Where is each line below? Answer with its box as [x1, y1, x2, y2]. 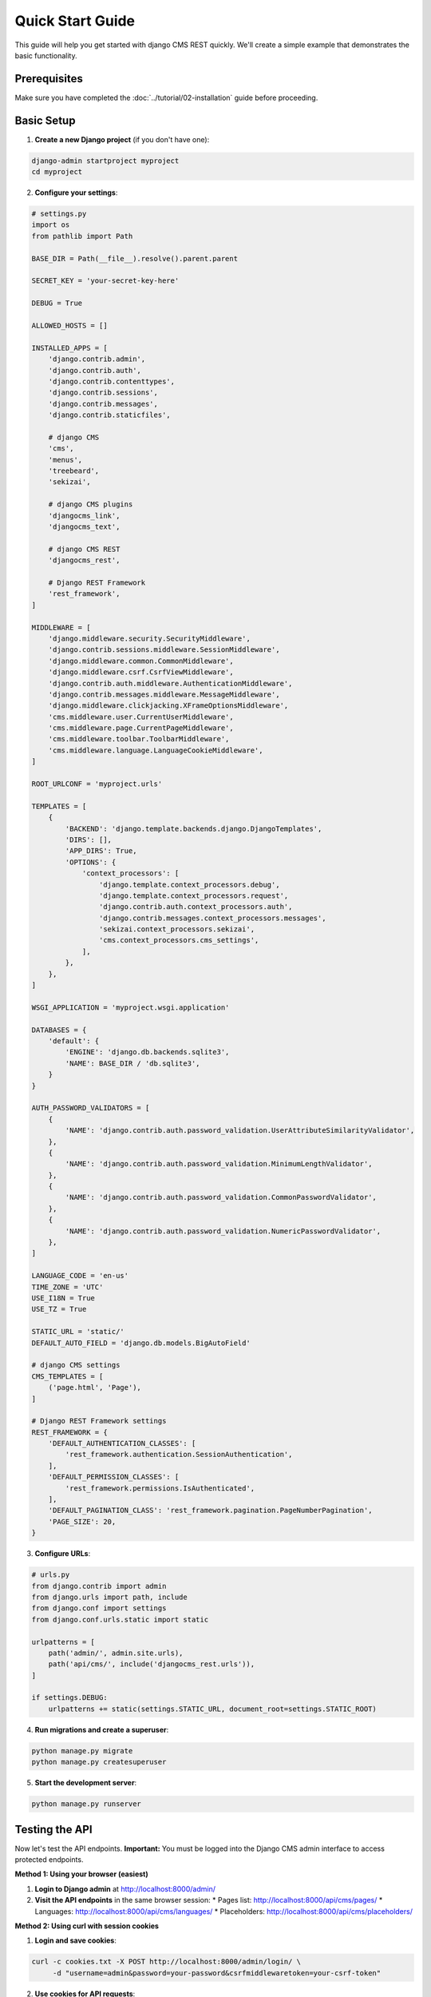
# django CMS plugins [48, 500, 133, 509]
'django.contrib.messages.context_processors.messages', [98, 913, 326, 923]
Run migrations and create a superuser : [34, 1725, 169, 1734]
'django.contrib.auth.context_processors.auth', [98, 903, 293, 911]
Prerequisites [14, 72, 83, 85]
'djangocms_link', [48, 511, 121, 520]
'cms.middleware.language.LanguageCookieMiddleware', [48, 745, 263, 755]
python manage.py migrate [31, 1746, 133, 1755]
